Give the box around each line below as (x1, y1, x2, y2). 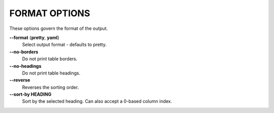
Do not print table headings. (22, 70, 81, 76)
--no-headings (9, 63, 42, 69)
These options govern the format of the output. (9, 25, 108, 31)
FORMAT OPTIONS (9, 8, 90, 19)
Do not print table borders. (22, 56, 78, 62)
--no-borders (9, 49, 39, 55)
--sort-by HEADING (9, 91, 52, 97)
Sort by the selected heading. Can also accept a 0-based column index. (22, 98, 173, 104)
